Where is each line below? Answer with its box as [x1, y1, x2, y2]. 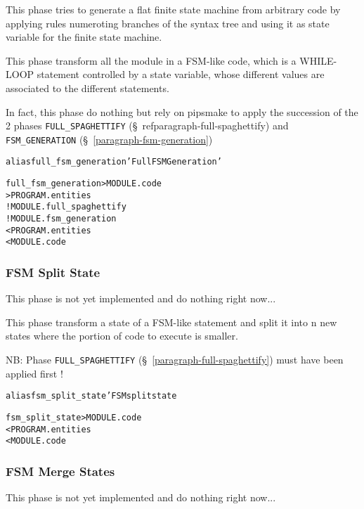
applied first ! [6, 366, 63, 380]
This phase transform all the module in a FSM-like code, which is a [6, 53, 297, 67]
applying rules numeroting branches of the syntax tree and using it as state [6, 15, 330, 30]
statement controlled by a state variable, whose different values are [37, 67, 325, 82]
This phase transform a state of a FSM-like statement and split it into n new [6, 314, 337, 329]
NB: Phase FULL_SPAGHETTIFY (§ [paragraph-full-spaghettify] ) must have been [6, 352, 344, 367]
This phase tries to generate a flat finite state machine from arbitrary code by [6, 2, 341, 16]
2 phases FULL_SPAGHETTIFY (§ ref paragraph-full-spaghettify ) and [6, 118, 289, 133]
